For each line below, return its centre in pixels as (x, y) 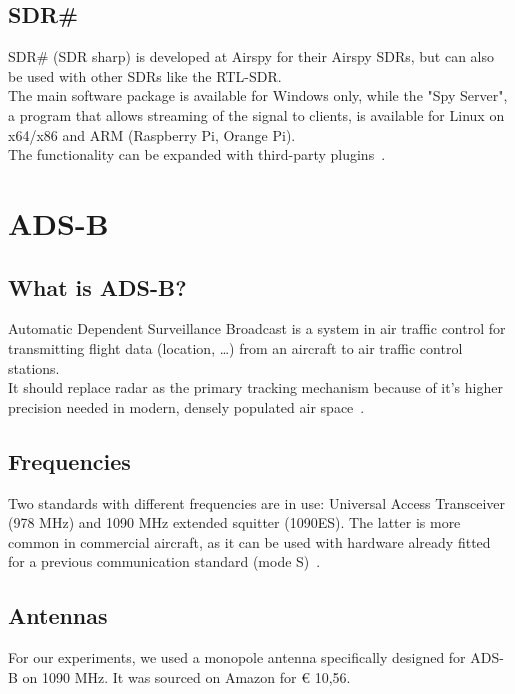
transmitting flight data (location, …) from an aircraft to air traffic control (235, 347)
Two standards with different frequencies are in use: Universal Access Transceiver (257, 502)
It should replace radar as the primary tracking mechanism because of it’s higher (255, 387)
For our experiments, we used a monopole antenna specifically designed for (237, 657)
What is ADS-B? (97, 286)
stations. (34, 367)
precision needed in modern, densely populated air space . (186, 406)
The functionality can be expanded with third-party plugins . (197, 154)
